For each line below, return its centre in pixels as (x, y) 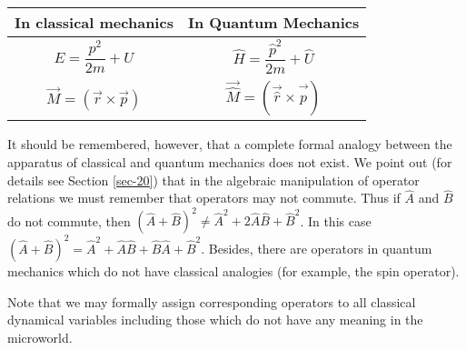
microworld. (40, 337)
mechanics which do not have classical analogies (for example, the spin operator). (233, 270)
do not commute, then (69, 220)
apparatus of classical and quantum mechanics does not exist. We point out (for (230, 161)
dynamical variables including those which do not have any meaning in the (215, 320)
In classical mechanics (94, 22)
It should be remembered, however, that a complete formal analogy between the (230, 144)
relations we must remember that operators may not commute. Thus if (204, 198)
